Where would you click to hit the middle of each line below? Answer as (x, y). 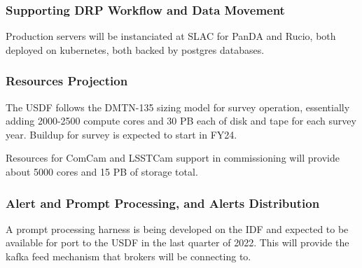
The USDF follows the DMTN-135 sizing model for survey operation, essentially (178, 107)
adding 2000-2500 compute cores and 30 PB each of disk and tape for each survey (181, 121)
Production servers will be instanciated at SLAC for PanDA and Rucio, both (171, 36)
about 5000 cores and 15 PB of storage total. (102, 171)
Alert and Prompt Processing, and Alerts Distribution (163, 203)
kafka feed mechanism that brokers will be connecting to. (128, 256)
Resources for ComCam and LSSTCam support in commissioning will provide (173, 158)
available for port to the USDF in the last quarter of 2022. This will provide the (177, 242)
